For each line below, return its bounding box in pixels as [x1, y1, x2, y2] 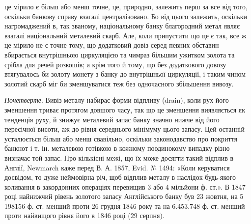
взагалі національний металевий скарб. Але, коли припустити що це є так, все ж [4, 30, 247, 40]
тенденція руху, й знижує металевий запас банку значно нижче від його [4, 114, 220, 124]
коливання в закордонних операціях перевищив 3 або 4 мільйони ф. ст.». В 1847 [4, 181, 246, 192]
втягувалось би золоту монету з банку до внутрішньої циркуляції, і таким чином [4, 69, 246, 79]
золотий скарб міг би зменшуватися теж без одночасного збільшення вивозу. [4, 78, 234, 88]
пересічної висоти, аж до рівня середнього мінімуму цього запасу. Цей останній [4, 124, 245, 134]
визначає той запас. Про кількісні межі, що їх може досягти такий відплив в [4, 152, 234, 163]
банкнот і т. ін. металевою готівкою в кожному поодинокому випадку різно [4, 143, 230, 153]
